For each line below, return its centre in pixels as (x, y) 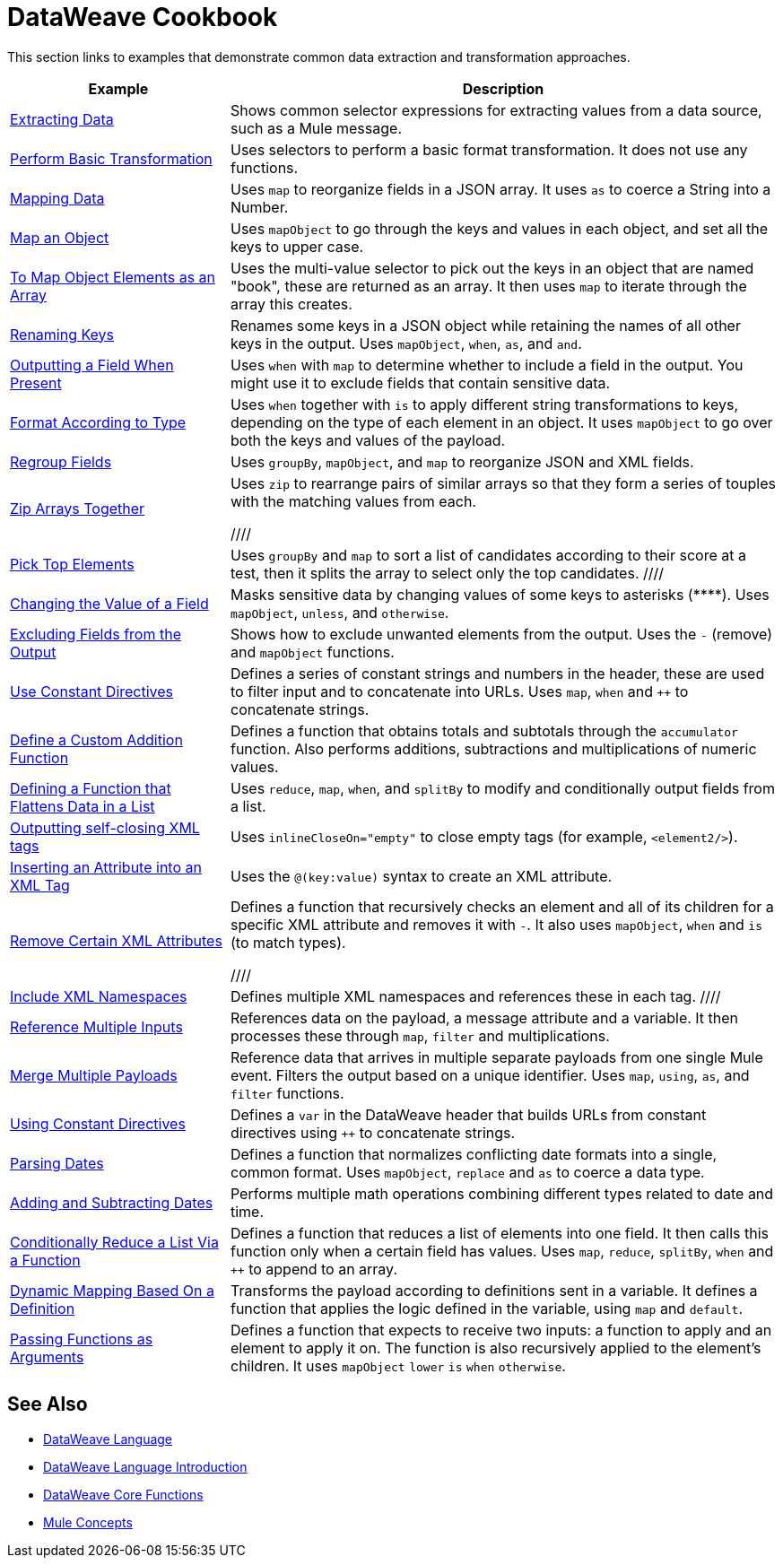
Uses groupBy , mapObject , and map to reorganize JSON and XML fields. (462, 461)
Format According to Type (98, 422)
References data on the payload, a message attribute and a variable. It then (484, 1017)
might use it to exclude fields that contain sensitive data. (420, 383)
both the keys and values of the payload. (368, 440)
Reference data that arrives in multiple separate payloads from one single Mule (496, 1057)
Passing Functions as (82, 1339)
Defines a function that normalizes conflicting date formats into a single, (474, 1154)
